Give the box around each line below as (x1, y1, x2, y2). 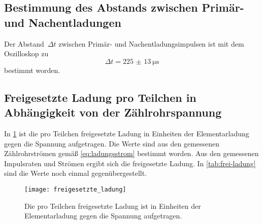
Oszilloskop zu (4, 48, 49, 59)
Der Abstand (4, 38, 44, 49)
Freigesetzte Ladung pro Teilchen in (4, 89, 196, 105)
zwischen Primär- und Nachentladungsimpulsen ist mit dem (58, 38, 244, 49)
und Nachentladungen (4, 14, 121, 30)
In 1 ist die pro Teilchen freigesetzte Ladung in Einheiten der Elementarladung (4, 128, 249, 138)
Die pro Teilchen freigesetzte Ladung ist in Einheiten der (24, 200, 201, 211)
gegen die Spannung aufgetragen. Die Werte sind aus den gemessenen (4, 138, 220, 148)
